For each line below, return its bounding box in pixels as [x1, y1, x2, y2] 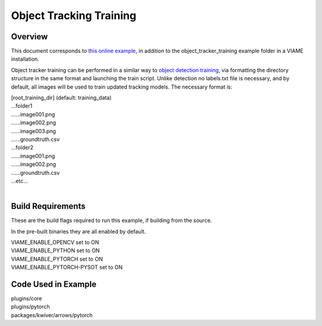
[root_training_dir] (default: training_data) [11, 94, 112, 101]
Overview [11, 32, 48, 42]
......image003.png [11, 127, 56, 134]
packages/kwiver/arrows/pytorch [11, 311, 93, 318]
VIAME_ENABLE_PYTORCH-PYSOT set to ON [11, 264, 123, 271]
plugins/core [11, 295, 42, 302]
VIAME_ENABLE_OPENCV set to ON [11, 239, 100, 246]
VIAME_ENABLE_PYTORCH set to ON [11, 255, 103, 262]
